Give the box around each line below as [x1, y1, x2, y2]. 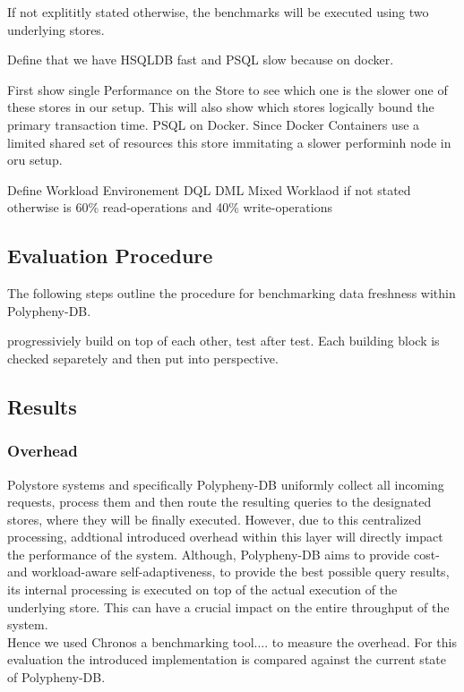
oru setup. [7, 150, 63, 169]
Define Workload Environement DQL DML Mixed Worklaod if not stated [7, 180, 411, 199]
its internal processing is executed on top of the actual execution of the [7, 580, 398, 599]
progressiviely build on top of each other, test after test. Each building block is [7, 331, 440, 350]
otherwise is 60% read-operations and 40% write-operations [7, 198, 332, 217]
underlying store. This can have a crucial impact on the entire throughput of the [7, 597, 450, 616]
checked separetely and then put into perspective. [7, 348, 279, 367]
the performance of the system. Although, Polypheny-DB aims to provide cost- [7, 544, 440, 563]
